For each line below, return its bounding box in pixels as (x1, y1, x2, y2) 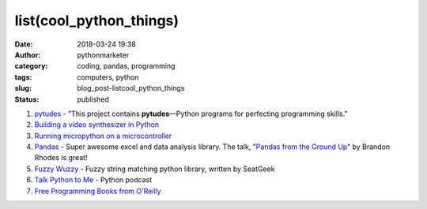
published (77, 95, 110, 104)
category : (14, 62, 48, 71)
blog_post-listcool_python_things (77, 84, 185, 93)
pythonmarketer (77, 50, 130, 59)
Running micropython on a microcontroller (34, 131, 172, 140)
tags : (14, 72, 32, 82)
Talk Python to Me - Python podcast (34, 175, 153, 185)
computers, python (77, 72, 139, 82)
